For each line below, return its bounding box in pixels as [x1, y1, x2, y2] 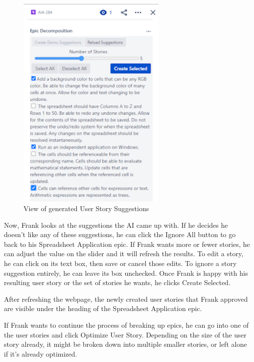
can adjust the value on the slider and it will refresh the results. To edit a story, [4, 248, 244, 259]
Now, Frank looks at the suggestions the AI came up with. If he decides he [4, 219, 228, 230]
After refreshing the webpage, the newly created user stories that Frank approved [4, 293, 248, 304]
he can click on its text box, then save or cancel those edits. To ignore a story [4, 258, 237, 268]
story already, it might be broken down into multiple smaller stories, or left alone [4, 339, 247, 349]
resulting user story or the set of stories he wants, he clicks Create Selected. [4, 277, 231, 288]
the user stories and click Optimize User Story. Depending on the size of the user [4, 329, 247, 339]
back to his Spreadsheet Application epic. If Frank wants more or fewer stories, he [4, 239, 250, 249]
